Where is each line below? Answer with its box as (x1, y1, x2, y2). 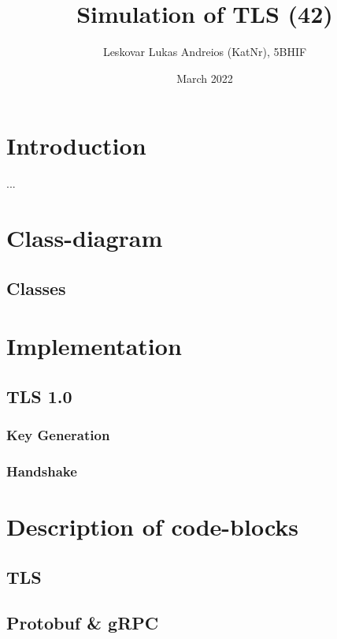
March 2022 (176, 69, 233, 86)
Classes (6, 275, 66, 300)
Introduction (6, 129, 146, 162)
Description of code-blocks (6, 510, 299, 543)
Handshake (6, 461, 77, 480)
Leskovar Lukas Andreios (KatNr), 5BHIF (102, 43, 307, 60)
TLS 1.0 (6, 383, 72, 408)
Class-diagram (6, 222, 163, 254)
